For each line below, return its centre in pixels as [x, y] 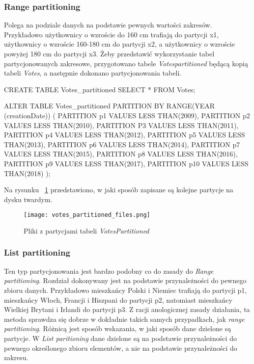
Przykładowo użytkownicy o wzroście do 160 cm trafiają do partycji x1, [112, 34]
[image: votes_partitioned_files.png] [87, 215]
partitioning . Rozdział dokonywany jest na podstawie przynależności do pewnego [125, 280]
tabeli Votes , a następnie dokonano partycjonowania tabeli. [93, 73]
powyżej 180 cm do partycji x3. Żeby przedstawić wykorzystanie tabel [109, 53]
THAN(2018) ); [27, 173]
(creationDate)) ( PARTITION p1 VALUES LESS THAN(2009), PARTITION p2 [127, 115]
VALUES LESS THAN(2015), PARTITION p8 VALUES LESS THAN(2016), [121, 154]
